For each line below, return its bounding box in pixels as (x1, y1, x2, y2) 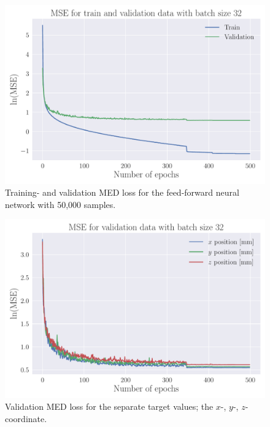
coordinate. (5, 412, 47, 425)
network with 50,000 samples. (5, 198, 116, 210)
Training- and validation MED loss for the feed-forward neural (5, 186, 239, 199)
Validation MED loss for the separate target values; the (5, 400, 214, 413)
